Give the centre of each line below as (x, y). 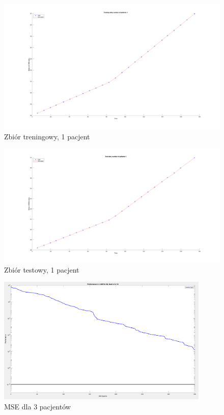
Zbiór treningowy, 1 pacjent (47, 136)
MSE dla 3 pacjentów (37, 406)
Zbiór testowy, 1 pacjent (42, 269)
